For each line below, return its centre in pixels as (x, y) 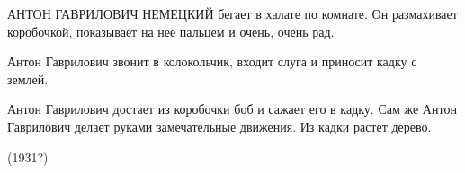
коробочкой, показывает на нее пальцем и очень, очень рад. (171, 31)
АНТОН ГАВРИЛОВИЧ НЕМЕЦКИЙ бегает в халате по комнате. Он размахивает (232, 13)
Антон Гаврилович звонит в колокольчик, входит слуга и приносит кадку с (212, 61)
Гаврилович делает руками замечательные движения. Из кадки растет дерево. (219, 126)
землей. (28, 78)
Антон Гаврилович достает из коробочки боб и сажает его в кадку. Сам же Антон (232, 109)
